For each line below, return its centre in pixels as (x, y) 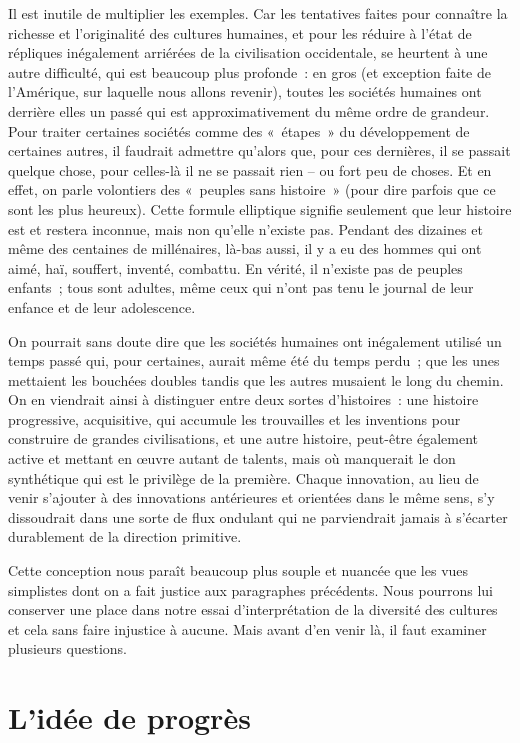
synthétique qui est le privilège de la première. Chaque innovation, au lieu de (243, 477)
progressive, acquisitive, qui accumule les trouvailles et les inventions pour (234, 418)
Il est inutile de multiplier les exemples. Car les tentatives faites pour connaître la (258, 13)
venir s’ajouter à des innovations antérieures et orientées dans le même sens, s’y (251, 497)
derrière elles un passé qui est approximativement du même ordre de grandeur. (249, 110)
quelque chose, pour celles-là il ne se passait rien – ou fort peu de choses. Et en (250, 169)
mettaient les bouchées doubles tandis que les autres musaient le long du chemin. (256, 379)
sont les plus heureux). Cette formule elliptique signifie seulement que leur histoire (260, 208)
